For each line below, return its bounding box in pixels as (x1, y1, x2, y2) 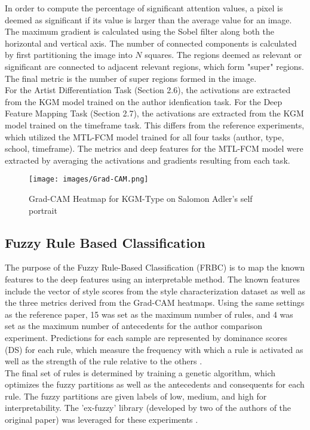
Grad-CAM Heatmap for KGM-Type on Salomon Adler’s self (29, 192, 253, 204)
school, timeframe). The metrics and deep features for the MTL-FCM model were (5, 142, 303, 155)
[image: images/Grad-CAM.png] (29, 175, 149, 184)
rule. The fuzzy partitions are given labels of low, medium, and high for (5, 389, 267, 402)
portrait (29, 204, 57, 216)
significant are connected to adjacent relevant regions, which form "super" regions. (5, 60, 305, 72)
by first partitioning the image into (5, 48, 133, 61)
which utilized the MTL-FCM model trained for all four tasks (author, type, (5, 130, 284, 143)
